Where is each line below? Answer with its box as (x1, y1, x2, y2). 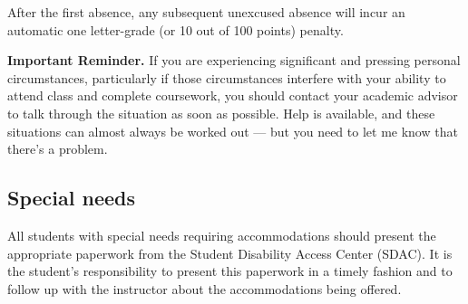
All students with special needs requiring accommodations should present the (7, 225, 436, 244)
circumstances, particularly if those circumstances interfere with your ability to (7, 68, 446, 87)
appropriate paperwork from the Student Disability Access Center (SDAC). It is (7, 243, 453, 262)
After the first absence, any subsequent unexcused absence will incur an (7, 3, 405, 21)
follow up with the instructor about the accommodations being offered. (7, 279, 402, 298)
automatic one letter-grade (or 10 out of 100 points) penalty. (7, 20, 344, 39)
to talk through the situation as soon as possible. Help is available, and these (7, 103, 435, 122)
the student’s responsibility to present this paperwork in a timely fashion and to (7, 261, 453, 280)
